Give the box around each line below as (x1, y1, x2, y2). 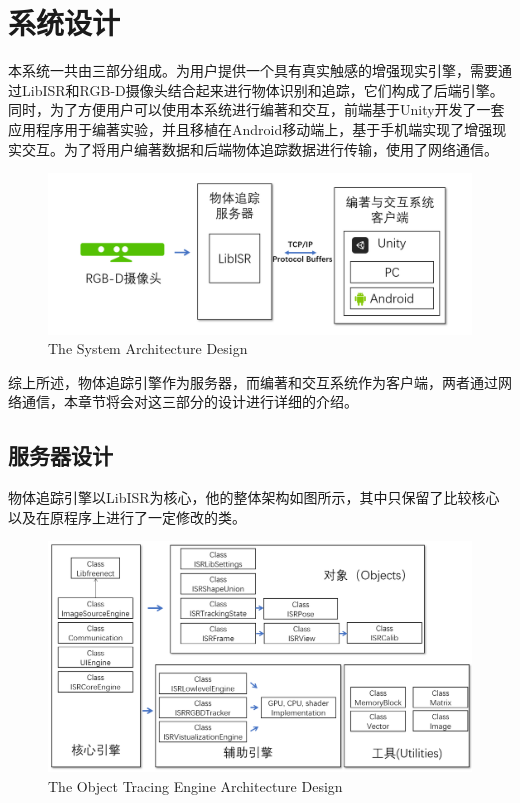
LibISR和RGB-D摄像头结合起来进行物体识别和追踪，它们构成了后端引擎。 (21, 79, 504, 100)
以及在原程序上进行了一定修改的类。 (8, 506, 246, 527)
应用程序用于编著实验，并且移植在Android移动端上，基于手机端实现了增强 (8, 118, 493, 139)
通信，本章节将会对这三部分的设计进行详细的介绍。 (21, 391, 358, 412)
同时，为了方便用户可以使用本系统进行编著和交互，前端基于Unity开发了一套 (8, 99, 505, 120)
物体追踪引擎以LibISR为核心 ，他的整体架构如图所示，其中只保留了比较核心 (8, 487, 500, 508)
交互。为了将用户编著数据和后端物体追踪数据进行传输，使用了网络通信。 (21, 138, 498, 159)
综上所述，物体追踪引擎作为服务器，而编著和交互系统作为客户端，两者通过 (8, 371, 498, 392)
